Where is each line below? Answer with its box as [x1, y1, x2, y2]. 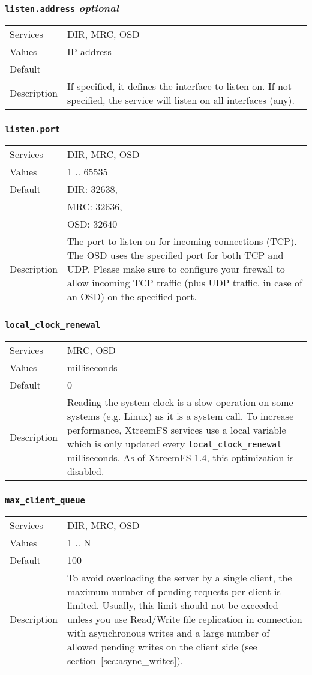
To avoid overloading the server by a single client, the [67, 571, 292, 585]
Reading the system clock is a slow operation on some [67, 395, 293, 410]
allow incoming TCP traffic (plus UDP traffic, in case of [67, 275, 302, 289]
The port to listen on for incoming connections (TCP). [67, 234, 297, 248]
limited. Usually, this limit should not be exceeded [67, 598, 278, 613]
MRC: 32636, [67, 199, 122, 213]
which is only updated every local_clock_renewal [67, 437, 282, 451]
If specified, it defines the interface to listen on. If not [67, 79, 292, 93]
